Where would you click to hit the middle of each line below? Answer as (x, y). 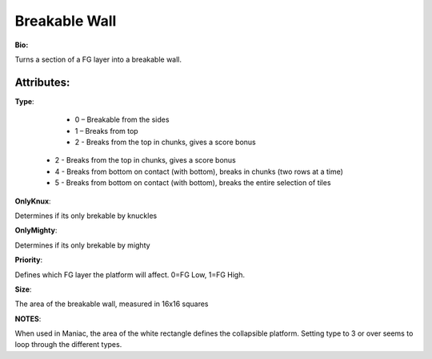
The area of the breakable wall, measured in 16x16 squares (112, 304)
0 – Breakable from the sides (122, 119)
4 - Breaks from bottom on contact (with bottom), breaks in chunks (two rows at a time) (199, 171)
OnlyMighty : (36, 230)
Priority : (29, 260)
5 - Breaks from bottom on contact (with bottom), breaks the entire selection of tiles (193, 183)
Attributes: (42, 82)
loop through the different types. (68, 345)
